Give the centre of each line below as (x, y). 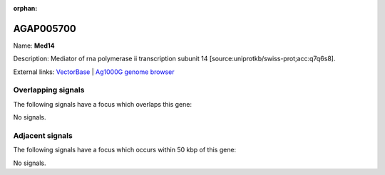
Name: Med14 (34, 46)
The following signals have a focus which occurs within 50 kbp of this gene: (125, 150)
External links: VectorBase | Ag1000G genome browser (94, 72)
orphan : (25, 8)
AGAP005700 (45, 28)
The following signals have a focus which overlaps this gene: (103, 104)
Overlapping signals (49, 90)
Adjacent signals (43, 135)
